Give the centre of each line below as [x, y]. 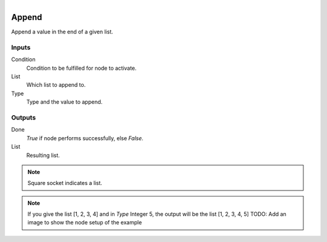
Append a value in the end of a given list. [62, 32]
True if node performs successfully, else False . [85, 138]
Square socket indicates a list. [65, 183]
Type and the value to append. [64, 102]
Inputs [21, 47]
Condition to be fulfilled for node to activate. [81, 68]
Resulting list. [43, 155]
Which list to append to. [56, 85]
